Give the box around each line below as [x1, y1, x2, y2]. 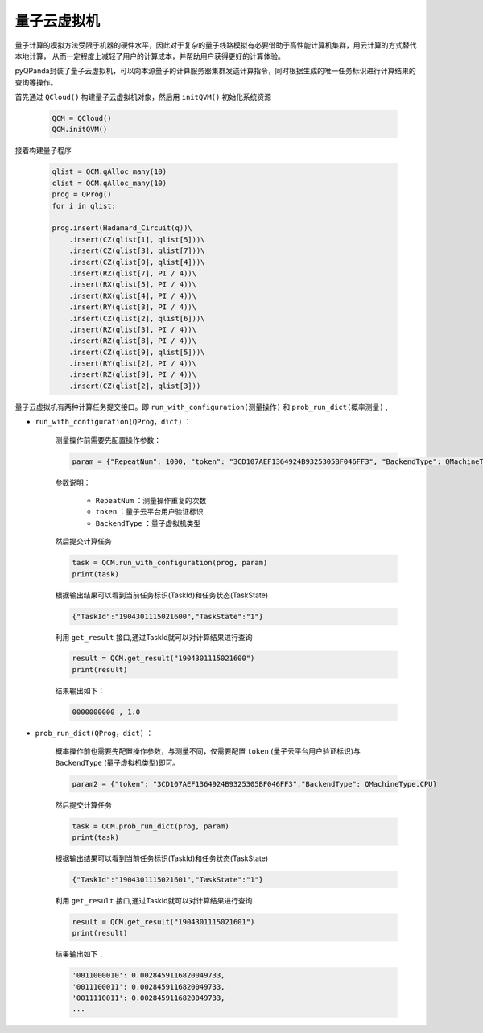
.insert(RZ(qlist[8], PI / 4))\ [68, 337, 197, 345]
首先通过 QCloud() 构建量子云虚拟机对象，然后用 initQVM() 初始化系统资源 [14, 93, 272, 102]
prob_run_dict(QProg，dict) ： [35, 728, 154, 738]
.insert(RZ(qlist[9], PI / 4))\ [68, 370, 197, 379]
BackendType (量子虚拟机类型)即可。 [55, 758, 180, 767]
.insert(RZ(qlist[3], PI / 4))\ [68, 324, 197, 334]
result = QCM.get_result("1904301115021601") [72, 917, 255, 926]
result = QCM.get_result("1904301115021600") [72, 654, 255, 663]
